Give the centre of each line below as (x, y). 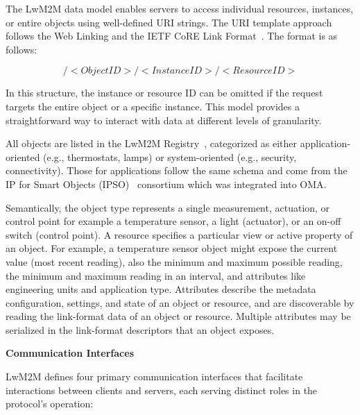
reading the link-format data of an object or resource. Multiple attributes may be (178, 316)
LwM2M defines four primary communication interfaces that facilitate (154, 376)
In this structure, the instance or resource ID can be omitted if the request (164, 93)
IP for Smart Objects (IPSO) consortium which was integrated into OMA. (166, 184)
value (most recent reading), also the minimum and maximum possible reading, (174, 261)
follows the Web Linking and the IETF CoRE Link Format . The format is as (172, 36)
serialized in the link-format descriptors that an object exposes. (140, 329)
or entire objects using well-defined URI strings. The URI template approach (169, 22)
